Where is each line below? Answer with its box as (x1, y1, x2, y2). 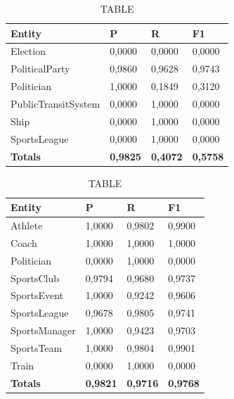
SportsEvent (11, 288, 63, 303)
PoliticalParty (11, 61, 70, 76)
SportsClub (11, 270, 59, 285)
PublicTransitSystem (11, 96, 100, 110)
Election (11, 44, 46, 58)
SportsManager (11, 323, 76, 338)
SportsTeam (11, 340, 63, 355)
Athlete (11, 218, 43, 233)
